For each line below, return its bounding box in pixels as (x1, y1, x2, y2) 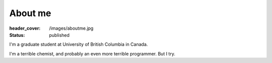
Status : (9, 32, 25, 38)
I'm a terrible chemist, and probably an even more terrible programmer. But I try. (9, 50, 176, 56)
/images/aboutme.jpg (49, 25, 94, 31)
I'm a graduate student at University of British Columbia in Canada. (9, 41, 148, 47)
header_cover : (9, 25, 41, 31)
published (49, 32, 70, 38)
